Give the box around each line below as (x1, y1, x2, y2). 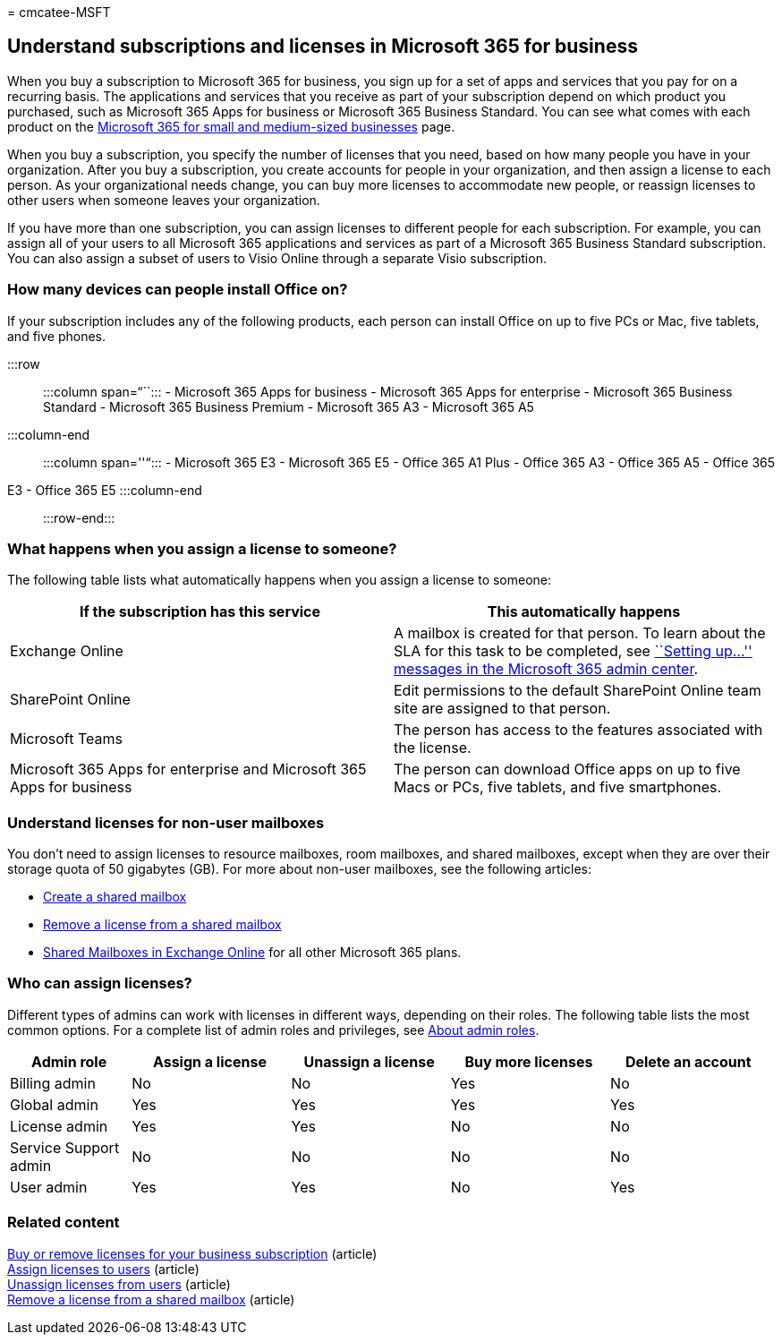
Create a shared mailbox (43, 889, 187, 905)
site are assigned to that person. (394, 699, 611, 718)
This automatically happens (487, 603, 681, 621)
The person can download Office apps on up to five (394, 760, 741, 779)
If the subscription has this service (79, 603, 321, 621)
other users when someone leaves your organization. (7, 192, 320, 208)
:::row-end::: (43, 509, 115, 526)
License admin (10, 1116, 108, 1135)
